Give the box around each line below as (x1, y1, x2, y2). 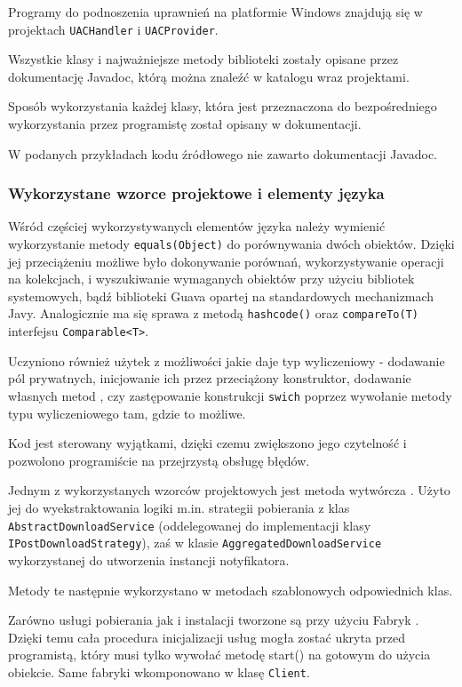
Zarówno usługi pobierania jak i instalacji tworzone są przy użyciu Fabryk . (8, 611, 419, 629)
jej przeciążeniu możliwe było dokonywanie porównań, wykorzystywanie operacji (8, 252, 444, 270)
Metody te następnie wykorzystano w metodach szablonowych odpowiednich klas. (8, 580, 453, 599)
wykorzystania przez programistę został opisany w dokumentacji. (8, 115, 362, 133)
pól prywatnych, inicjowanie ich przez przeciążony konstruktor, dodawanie (8, 369, 411, 387)
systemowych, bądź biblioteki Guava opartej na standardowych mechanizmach (8, 286, 434, 305)
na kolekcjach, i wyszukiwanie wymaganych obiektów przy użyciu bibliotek (8, 269, 415, 288)
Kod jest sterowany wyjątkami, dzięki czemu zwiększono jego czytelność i (8, 434, 407, 452)
